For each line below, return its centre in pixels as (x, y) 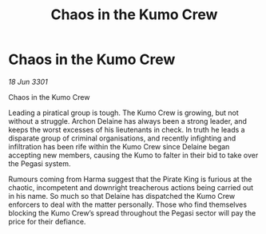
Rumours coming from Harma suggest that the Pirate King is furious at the (130, 179)
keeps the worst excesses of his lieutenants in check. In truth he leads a (127, 129)
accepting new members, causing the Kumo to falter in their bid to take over (133, 155)
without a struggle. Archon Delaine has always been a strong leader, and (128, 121)
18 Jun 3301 (28, 81)
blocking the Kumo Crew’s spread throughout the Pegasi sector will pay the (132, 212)
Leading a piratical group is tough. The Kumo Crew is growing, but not (124, 113)
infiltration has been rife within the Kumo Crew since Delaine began (119, 146)
